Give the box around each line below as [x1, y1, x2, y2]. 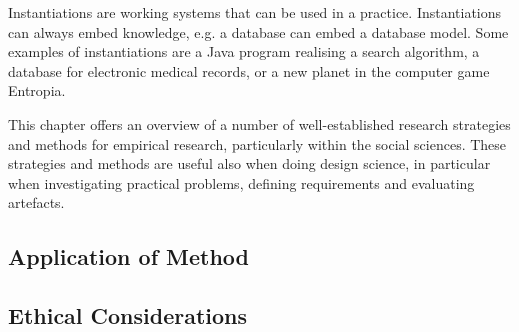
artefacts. [8, 192, 65, 213]
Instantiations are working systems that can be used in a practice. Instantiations [8, 2, 502, 22]
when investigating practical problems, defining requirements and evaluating [8, 172, 475, 193]
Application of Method [8, 241, 250, 272]
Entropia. [8, 80, 66, 101]
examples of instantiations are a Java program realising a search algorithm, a [8, 41, 480, 62]
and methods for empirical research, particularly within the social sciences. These [8, 133, 507, 154]
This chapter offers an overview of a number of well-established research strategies [8, 113, 511, 134]
